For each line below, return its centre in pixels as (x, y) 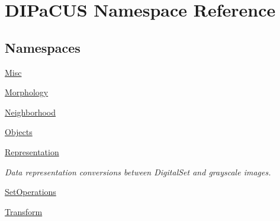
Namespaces (43, 47)
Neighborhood (30, 112)
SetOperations (30, 192)
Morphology (27, 92)
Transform (24, 211)
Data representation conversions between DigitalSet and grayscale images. (138, 172)
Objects (19, 132)
